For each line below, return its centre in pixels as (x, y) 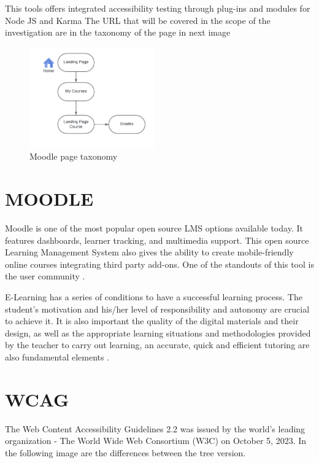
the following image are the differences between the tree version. (125, 452)
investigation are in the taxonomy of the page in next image (118, 32)
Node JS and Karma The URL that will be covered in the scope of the (138, 20)
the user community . (45, 276)
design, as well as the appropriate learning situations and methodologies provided (158, 333)
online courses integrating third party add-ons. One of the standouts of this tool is (159, 264)
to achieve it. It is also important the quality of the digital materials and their (152, 321)
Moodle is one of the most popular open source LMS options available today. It (154, 228)
